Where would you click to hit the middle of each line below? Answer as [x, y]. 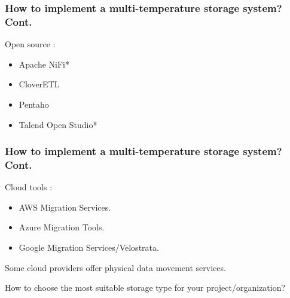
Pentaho [34, 104]
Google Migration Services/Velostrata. [89, 247]
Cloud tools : [29, 187]
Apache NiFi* [44, 64]
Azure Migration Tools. [62, 227]
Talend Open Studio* [58, 124]
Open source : [30, 44]
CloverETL [39, 84]
